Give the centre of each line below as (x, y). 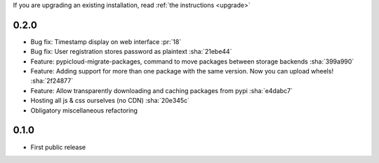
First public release (58, 147)
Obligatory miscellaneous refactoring (84, 110)
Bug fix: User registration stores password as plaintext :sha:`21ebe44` (131, 52)
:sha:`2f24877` (52, 81)
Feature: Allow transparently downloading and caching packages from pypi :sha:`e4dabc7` (162, 90)
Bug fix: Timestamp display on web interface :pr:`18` (106, 41)
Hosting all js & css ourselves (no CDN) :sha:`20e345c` (110, 101)
